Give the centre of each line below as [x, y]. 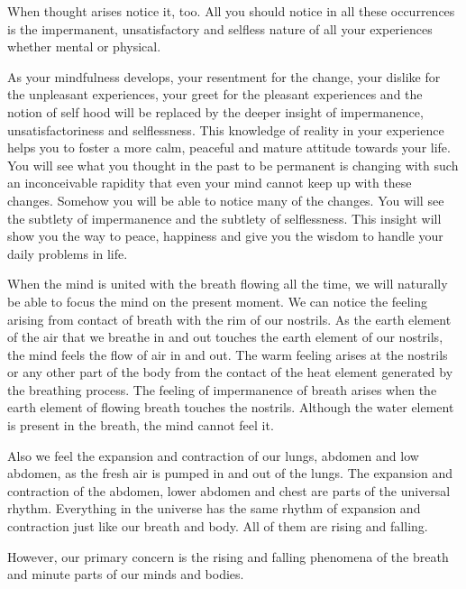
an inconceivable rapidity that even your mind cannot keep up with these [210, 183]
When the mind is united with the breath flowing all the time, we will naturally [228, 284]
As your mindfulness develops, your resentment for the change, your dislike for [224, 76]
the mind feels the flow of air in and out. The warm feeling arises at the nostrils [228, 354]
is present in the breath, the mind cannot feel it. [141, 425]
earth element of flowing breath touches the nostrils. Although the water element [231, 407]
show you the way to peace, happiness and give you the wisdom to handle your [225, 236]
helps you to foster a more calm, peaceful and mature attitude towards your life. [229, 147]
